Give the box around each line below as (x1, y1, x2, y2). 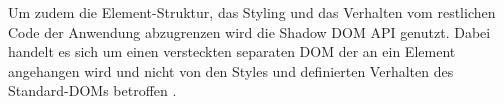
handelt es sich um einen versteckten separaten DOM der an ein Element (8, 41, 456, 62)
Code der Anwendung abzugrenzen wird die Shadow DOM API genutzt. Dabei (8, 21, 491, 42)
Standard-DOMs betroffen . (8, 80, 177, 101)
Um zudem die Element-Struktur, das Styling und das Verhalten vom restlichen (8, 2, 496, 22)
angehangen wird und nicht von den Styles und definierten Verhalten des (8, 60, 454, 81)
